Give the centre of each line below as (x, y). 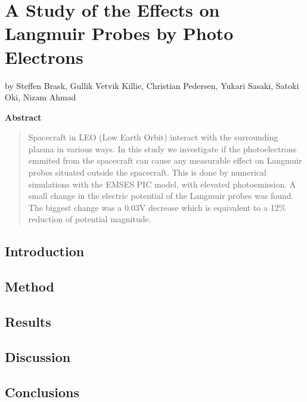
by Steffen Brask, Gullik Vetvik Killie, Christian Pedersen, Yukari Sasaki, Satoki (152, 85)
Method (30, 286)
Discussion (38, 356)
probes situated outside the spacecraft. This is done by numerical (147, 172)
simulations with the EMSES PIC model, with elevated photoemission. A (162, 184)
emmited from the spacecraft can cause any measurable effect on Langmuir (165, 160)
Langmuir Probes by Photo (119, 33)
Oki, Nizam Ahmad (41, 97)
